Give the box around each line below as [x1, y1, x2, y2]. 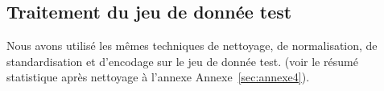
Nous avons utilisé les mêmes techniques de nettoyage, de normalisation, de [6, 37, 378, 54]
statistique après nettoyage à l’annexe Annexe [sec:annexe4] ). [6, 68, 310, 85]
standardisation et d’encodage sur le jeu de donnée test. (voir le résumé [6, 52, 358, 69]
